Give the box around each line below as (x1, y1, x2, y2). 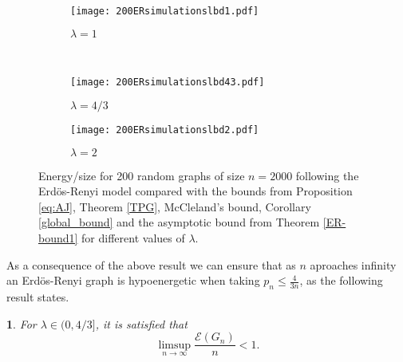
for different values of (81, 229, 185, 246)
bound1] (38, 229, 78, 246)
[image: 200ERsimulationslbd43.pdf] (70, 77, 265, 89)
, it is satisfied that (95, 315, 188, 332)
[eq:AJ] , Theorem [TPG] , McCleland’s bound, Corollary (38, 198, 311, 214)
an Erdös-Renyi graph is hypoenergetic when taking (6, 272, 260, 289)
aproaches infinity (310, 256, 397, 273)
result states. (6, 288, 69, 305)
